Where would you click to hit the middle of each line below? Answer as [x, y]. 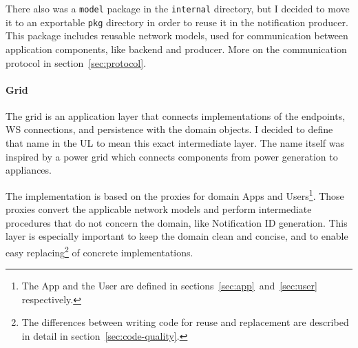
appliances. [29, 170]
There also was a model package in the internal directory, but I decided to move [178, 8]
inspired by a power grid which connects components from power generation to [172, 156]
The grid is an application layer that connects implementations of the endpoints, [176, 115]
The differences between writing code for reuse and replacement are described [185, 322]
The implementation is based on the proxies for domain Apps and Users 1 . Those [175, 194]
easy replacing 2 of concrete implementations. [99, 251]
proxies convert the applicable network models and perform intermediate [159, 209]
